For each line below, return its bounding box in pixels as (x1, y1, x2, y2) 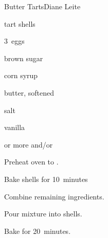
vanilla (4, 122, 25, 133)
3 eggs (4, 35, 25, 46)
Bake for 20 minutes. (4, 225, 71, 236)
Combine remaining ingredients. (4, 191, 104, 202)
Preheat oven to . (4, 156, 59, 167)
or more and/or (4, 139, 53, 150)
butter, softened (4, 87, 54, 98)
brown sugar (4, 52, 43, 63)
